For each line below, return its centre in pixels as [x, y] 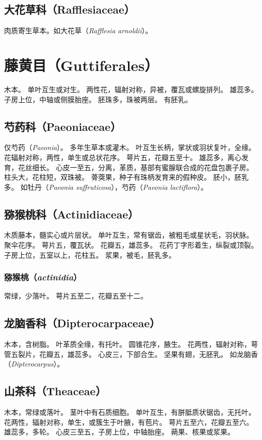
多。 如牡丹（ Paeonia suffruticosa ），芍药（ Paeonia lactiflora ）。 [106, 187]
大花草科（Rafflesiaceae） [70, 9]
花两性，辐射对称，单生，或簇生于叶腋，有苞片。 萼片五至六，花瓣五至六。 [129, 422]
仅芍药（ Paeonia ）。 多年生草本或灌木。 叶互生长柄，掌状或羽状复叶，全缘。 [130, 147]
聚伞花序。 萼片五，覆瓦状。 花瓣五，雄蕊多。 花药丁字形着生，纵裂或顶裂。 [131, 245]
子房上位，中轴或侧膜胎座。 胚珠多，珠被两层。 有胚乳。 [98, 99]
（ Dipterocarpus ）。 [34, 364]
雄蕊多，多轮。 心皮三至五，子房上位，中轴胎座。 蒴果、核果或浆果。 [119, 432]
